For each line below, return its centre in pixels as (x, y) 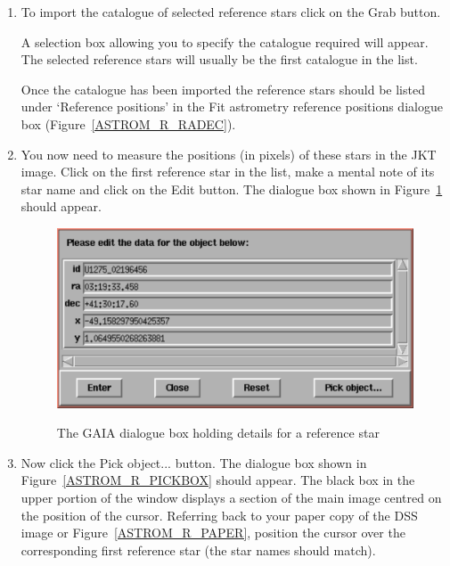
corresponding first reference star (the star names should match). (198, 550)
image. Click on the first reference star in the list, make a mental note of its (228, 172)
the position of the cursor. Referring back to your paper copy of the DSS (219, 515)
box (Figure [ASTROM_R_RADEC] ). (128, 123)
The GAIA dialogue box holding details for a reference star (218, 433)
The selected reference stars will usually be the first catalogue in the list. (219, 59)
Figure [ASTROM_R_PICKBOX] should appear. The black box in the (218, 480)
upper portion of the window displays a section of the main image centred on (231, 498)
